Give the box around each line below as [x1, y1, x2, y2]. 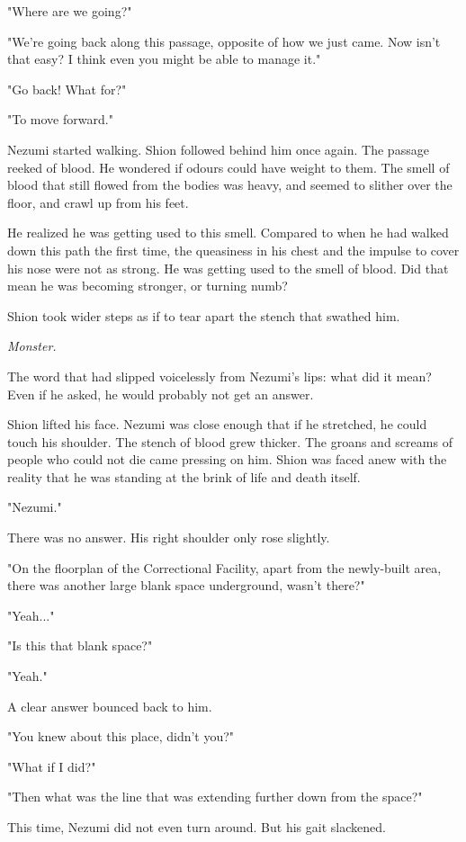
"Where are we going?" [7, 2, 132, 20]
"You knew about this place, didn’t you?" [7, 727, 235, 746]
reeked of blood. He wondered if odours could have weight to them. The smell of [7, 157, 450, 176]
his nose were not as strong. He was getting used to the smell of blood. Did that [7, 258, 449, 277]
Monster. [7, 336, 57, 355]
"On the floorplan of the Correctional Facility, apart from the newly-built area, [7, 558, 442, 577]
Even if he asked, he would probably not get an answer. [7, 384, 314, 403]
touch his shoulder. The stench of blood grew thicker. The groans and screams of [7, 432, 453, 451]
